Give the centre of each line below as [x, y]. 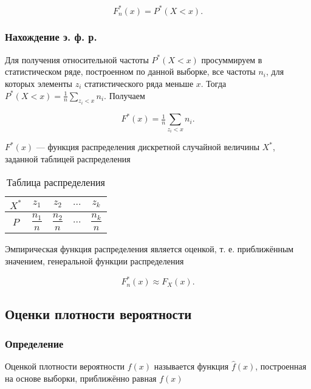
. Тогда [214, 83]
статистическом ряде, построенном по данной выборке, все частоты [130, 71]
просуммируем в [232, 59]
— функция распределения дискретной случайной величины [148, 147]
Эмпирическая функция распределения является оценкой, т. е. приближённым [149, 249]
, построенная [281, 366]
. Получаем [125, 95]
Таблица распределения [56, 182]
